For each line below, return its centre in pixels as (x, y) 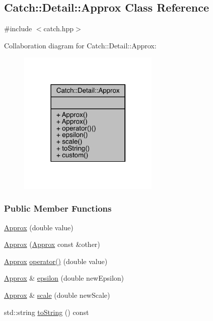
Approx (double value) (39, 227)
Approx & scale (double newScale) (57, 295)
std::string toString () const (47, 312)
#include (18, 28)
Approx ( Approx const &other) (52, 244)
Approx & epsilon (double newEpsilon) (64, 278)
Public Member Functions (58, 208)
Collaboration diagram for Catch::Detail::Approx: (80, 45)
